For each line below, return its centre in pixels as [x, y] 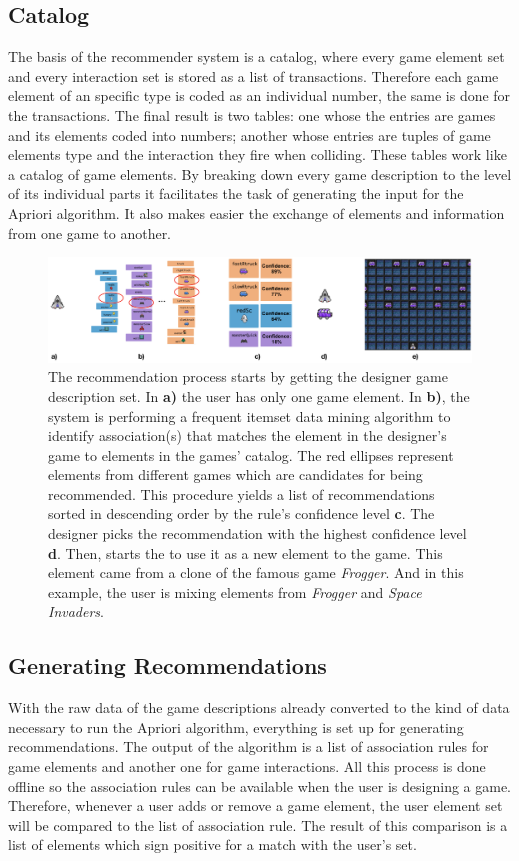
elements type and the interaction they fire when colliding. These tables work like [257, 154]
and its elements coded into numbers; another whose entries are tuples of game [249, 134]
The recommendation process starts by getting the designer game [248, 376]
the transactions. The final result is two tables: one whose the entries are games [252, 114]
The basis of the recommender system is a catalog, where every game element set [256, 56]
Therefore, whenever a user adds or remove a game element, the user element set [255, 805]
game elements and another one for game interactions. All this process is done [247, 766]
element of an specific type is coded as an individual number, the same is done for [259, 95]
